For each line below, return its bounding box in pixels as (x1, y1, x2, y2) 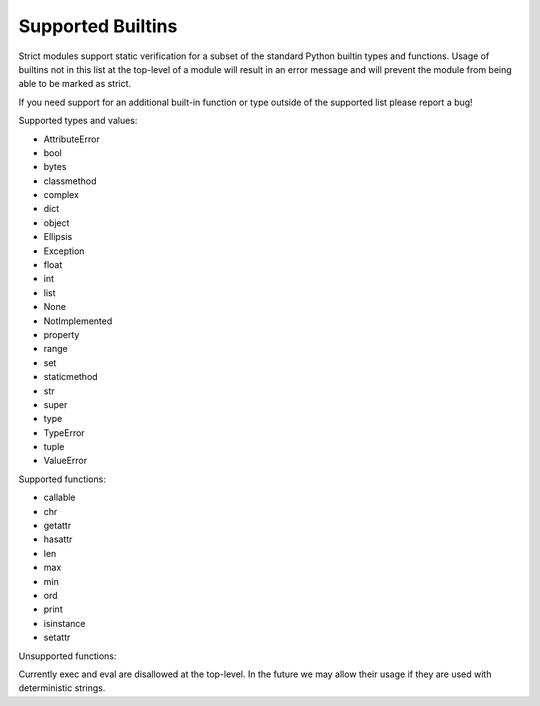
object (43, 216, 70, 229)
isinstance (43, 617, 86, 629)
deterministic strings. (18, 682, 106, 694)
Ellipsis (43, 231, 73, 243)
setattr (43, 631, 71, 644)
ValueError (43, 455, 88, 467)
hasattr (43, 533, 73, 545)
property (43, 328, 80, 340)
